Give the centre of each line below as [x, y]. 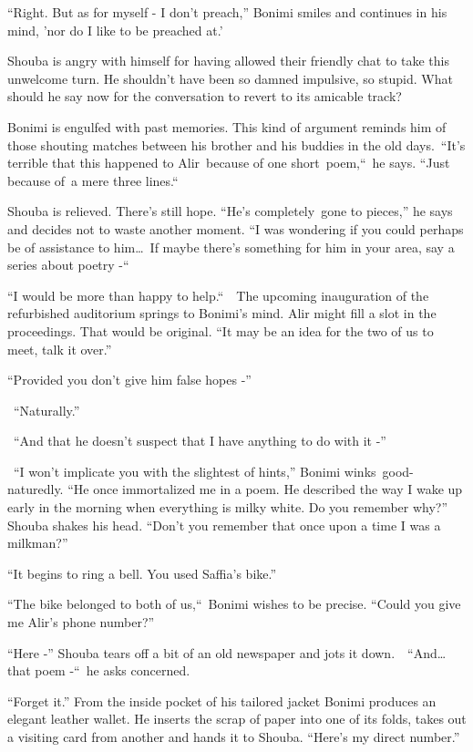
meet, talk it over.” [60, 349]
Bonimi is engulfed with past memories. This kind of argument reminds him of [227, 126]
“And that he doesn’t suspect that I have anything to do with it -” [200, 441]
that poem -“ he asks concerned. [99, 670]
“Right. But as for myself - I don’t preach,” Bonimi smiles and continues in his [227, 12]
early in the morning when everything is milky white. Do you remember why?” [228, 507]
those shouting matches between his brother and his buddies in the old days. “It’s [236, 144]
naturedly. [36, 489]
